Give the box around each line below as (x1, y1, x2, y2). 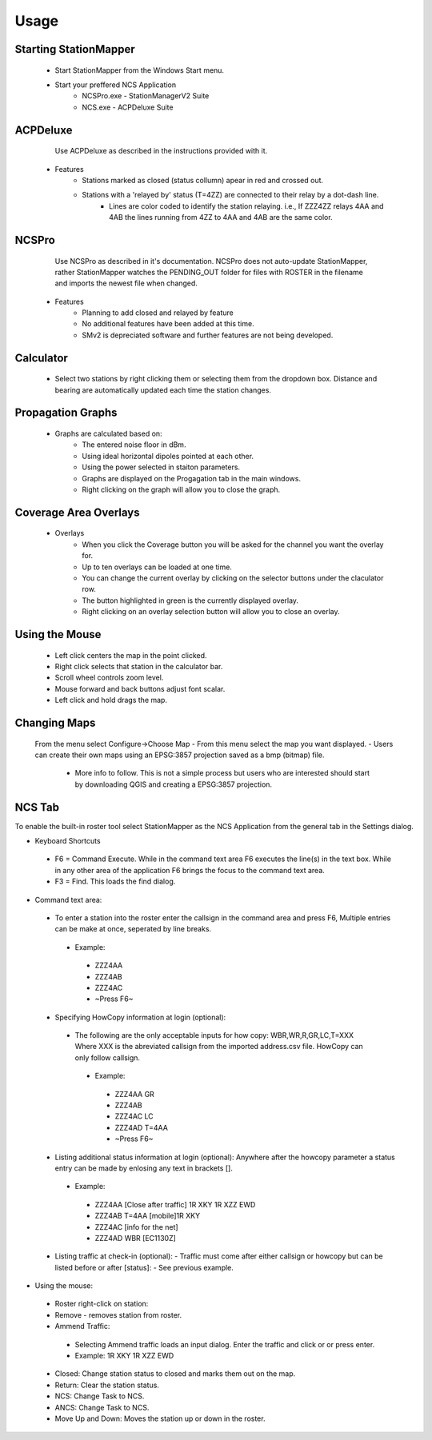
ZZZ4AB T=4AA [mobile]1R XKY (94, 1211, 200, 1221)
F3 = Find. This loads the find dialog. (54, 876, 176, 887)
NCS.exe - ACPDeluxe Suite (82, 102, 174, 112)
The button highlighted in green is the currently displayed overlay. (82, 596, 299, 605)
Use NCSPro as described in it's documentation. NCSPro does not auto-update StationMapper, (54, 256, 368, 265)
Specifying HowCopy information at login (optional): (54, 1012, 226, 1022)
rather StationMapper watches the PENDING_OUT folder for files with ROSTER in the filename (54, 267, 363, 277)
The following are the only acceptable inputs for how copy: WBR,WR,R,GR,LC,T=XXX (74, 1031, 354, 1040)
